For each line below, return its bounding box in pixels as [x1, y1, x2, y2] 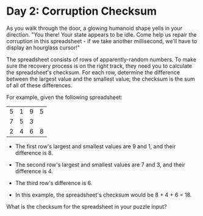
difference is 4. [15, 167, 54, 175]
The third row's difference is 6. [15, 179, 93, 187]
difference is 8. [15, 149, 53, 156]
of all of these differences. [6, 81, 73, 89]
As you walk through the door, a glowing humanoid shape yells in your [6, 24, 183, 32]
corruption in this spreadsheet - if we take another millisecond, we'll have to [6, 37, 198, 45]
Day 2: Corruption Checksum [6, 4, 157, 18]
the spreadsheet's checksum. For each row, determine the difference [6, 68, 180, 76]
